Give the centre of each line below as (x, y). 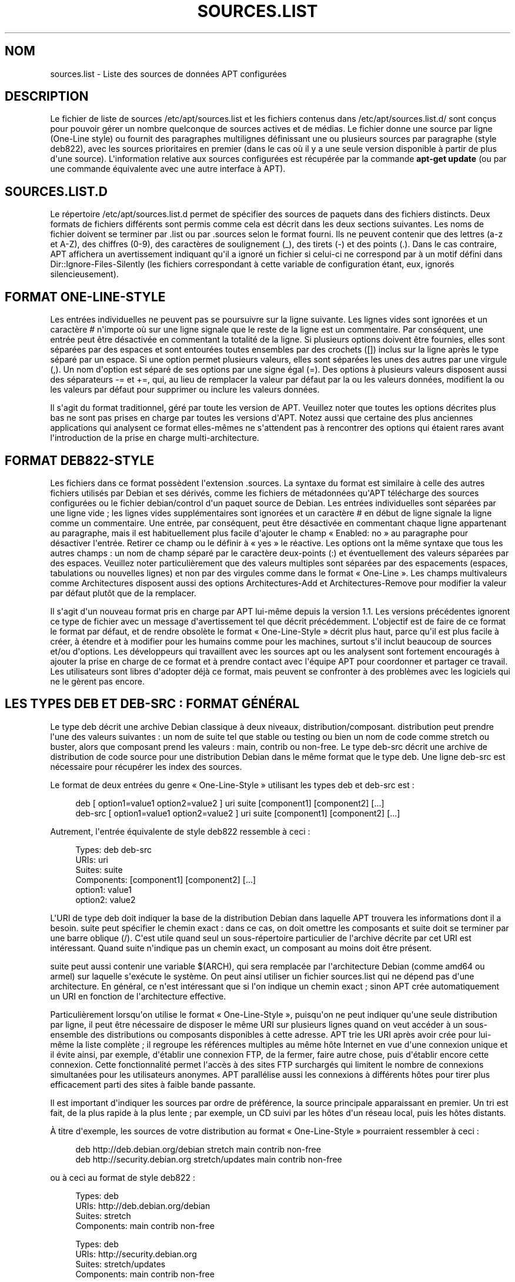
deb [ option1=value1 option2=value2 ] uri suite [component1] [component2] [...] (230, 803)
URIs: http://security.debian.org (136, 1254)
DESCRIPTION (47, 97)
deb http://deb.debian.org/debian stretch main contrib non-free (198, 1149)
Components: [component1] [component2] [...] (166, 879)
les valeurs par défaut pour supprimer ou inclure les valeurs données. (185, 390)
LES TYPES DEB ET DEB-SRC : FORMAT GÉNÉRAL (152, 704)
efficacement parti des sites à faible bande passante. (153, 1084)
